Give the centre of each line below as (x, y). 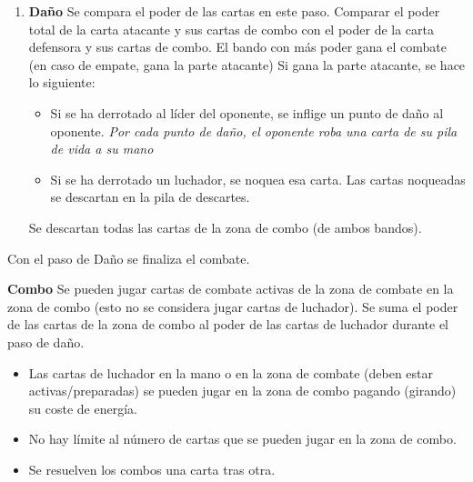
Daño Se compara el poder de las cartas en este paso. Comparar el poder (234, 11)
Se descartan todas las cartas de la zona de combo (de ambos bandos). (225, 227)
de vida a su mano (102, 149)
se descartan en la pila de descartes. (150, 197)
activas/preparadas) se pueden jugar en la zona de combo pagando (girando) (242, 391)
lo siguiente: (62, 82)
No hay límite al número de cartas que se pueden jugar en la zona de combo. (242, 439)
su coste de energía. (83, 408)
